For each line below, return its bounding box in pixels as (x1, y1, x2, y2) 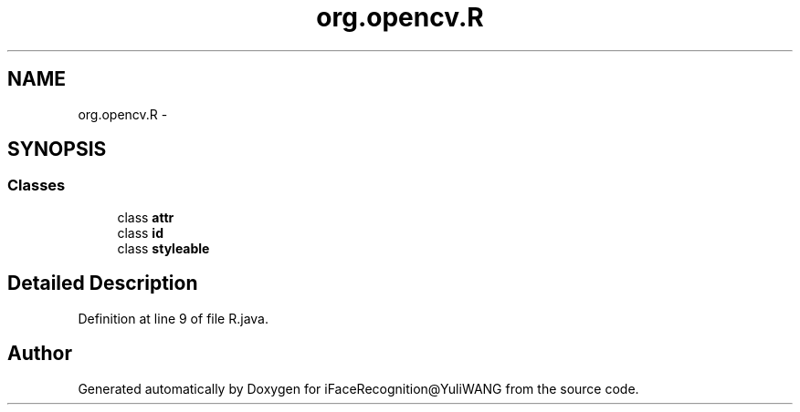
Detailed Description (7, 272, 198, 295)
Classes (7, 176, 66, 195)
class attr (117, 209, 174, 225)
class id (117, 224, 163, 241)
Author (7, 342, 72, 366)
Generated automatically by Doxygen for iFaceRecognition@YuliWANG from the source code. (78, 380, 639, 397)
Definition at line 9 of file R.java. (78, 310, 268, 326)
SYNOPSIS (7, 138, 107, 161)
